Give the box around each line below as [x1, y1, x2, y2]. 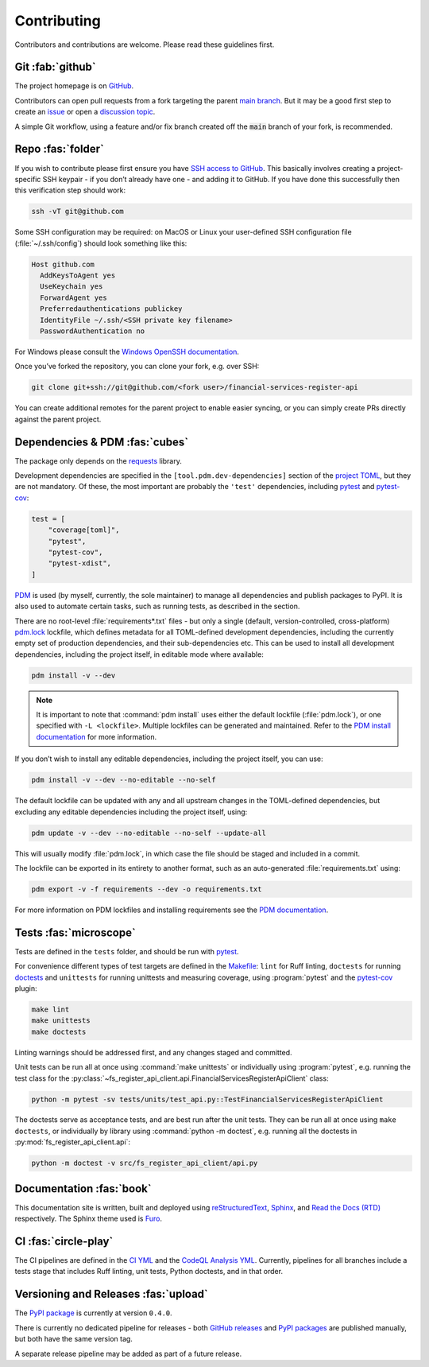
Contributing [14, 12, 101, 29]
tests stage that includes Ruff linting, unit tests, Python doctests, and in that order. [14, 1267, 284, 1276]
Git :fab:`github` [14, 60, 96, 74]
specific [14, 174, 41, 184]
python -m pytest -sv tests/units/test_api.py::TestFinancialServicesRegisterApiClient [31, 1094, 384, 1104]
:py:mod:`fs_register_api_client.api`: [14, 1137, 131, 1147]
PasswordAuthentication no [40, 327, 145, 336]
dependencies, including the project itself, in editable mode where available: [14, 649, 264, 659]
